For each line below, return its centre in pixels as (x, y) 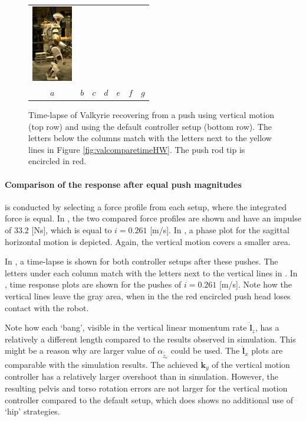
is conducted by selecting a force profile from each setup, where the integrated (146, 206)
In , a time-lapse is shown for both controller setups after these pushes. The (142, 261)
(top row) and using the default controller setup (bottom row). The (150, 126)
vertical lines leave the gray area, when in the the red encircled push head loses (148, 296)
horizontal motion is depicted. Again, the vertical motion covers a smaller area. (148, 241)
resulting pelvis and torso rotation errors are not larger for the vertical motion (146, 388)
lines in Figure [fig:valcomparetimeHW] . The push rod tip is (137, 149)
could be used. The (205, 350)
